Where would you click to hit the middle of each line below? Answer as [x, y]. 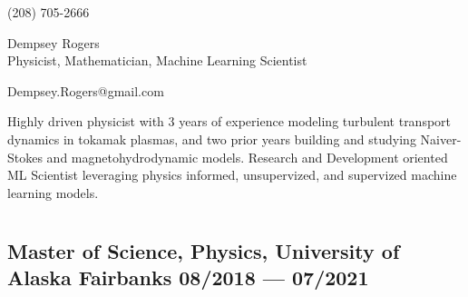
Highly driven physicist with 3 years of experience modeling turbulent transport [229, 121]
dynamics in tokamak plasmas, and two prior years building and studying [212, 139]
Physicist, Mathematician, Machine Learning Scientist [157, 60]
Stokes [25, 157]
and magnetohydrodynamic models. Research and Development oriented [247, 157]
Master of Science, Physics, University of [204, 250]
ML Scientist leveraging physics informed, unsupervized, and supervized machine [232, 175]
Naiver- [441, 139]
